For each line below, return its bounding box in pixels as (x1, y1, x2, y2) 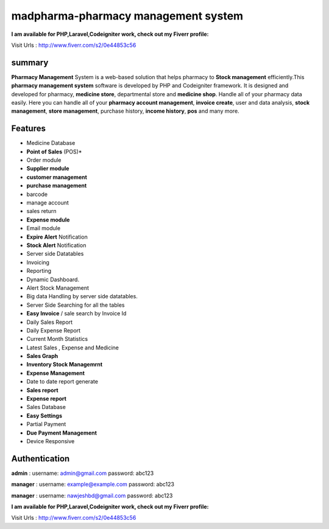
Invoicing (26, 259, 50, 266)
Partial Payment (26, 421, 66, 428)
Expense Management (26, 369, 85, 377)
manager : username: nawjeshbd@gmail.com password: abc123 (11, 492, 173, 499)
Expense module (26, 216, 70, 223)
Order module (26, 156, 62, 164)
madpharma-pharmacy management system (11, 9, 244, 23)
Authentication (11, 454, 70, 464)
